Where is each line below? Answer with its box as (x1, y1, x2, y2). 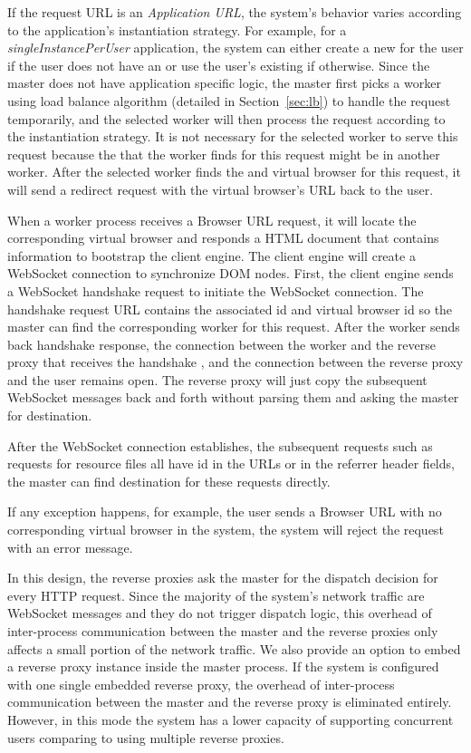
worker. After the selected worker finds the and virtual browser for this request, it (7, 162, 461, 181)
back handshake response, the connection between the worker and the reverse (7, 334, 436, 353)
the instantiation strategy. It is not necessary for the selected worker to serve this (7, 127, 458, 146)
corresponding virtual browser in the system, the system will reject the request (7, 520, 444, 539)
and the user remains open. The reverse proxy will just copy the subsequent (7, 370, 428, 389)
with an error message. (7, 537, 133, 556)
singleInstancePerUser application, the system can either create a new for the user (7, 38, 464, 57)
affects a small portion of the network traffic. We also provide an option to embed (7, 639, 461, 658)
